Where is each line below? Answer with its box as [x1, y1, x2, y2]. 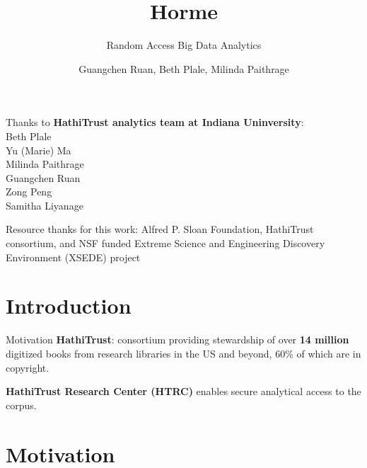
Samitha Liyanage [6, 198, 83, 212]
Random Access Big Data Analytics [106, 38, 262, 52]
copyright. [6, 360, 49, 375]
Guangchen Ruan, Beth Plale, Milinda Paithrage [78, 61, 289, 76]
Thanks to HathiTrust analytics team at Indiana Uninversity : [6, 115, 304, 130]
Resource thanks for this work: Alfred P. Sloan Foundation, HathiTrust [6, 222, 314, 236]
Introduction [6, 291, 132, 320]
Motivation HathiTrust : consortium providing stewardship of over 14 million [6, 332, 349, 347]
